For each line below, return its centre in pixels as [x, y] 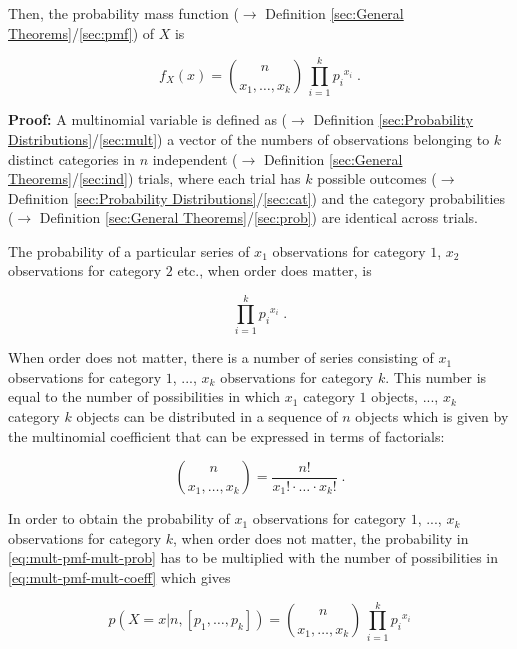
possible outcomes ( [377, 178]
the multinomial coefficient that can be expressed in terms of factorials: [226, 435]
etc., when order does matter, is [274, 270]
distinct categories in [71, 158]
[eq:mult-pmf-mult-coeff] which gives [119, 576]
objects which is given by [432, 415]
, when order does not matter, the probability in [321, 537]
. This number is [436, 376]
